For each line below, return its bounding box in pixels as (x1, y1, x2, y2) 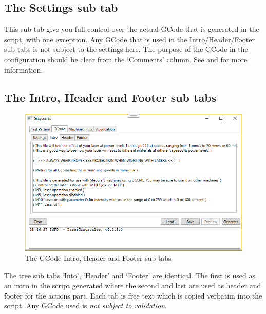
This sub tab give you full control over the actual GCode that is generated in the (4, 24, 259, 34)
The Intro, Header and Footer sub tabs (4, 89, 217, 105)
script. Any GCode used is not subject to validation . (4, 300, 167, 311)
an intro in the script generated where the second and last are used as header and (4, 280, 261, 291)
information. (4, 64, 43, 75)
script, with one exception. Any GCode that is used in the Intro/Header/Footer (4, 33, 255, 44)
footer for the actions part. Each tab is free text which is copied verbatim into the (4, 290, 262, 301)
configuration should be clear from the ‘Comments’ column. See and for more (4, 54, 248, 64)
